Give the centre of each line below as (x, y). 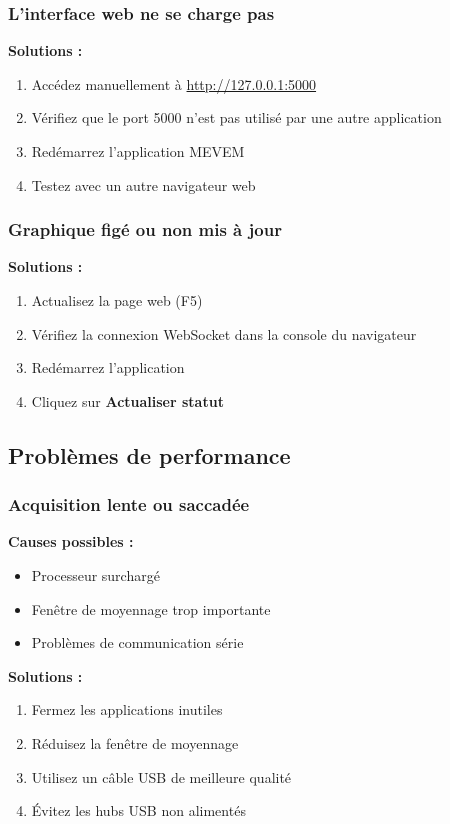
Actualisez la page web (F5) (117, 300)
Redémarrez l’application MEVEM (138, 151)
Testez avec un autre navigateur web (143, 184)
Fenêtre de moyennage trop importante (151, 608)
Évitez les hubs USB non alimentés (138, 810)
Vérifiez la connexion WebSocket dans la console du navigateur (224, 333)
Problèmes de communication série (137, 642)
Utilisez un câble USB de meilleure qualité (161, 776)
